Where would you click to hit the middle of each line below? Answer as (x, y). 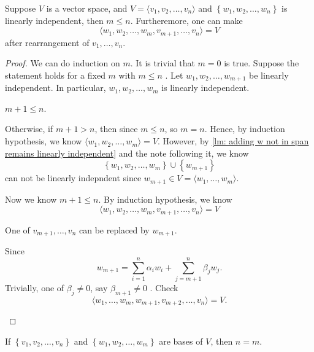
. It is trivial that (163, 63)
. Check (164, 287)
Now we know (31, 199)
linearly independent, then (54, 20)
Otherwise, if (29, 129)
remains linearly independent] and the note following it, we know (127, 153)
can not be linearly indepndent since (73, 178)
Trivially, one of (35, 287)
